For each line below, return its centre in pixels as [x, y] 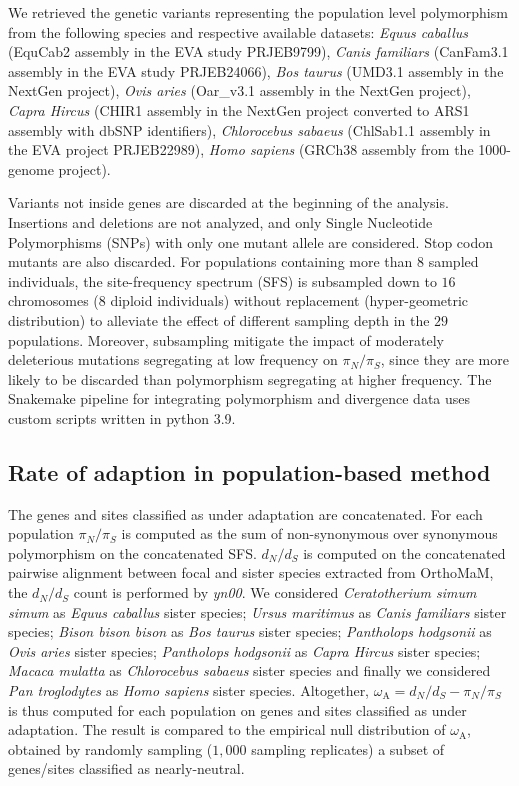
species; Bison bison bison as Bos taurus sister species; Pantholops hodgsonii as [250, 631]
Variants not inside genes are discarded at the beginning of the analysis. [228, 202]
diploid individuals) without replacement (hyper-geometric [289, 300]
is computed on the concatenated [404, 552]
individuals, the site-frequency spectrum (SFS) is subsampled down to [222, 280]
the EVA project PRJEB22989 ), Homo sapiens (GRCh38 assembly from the [241, 149]
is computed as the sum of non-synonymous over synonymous [309, 533]
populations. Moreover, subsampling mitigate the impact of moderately [226, 339]
